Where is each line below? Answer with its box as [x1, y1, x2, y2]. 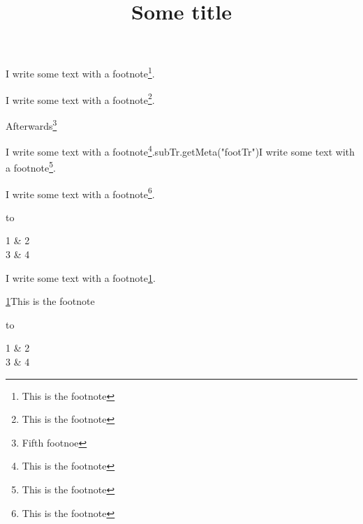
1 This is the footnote [6, 294, 95, 308]
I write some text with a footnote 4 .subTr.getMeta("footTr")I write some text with [6, 142, 355, 158]
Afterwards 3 [6, 116, 57, 133]
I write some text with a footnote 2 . [6, 90, 155, 107]
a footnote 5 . [6, 158, 56, 175]
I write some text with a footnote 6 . [6, 184, 155, 201]
